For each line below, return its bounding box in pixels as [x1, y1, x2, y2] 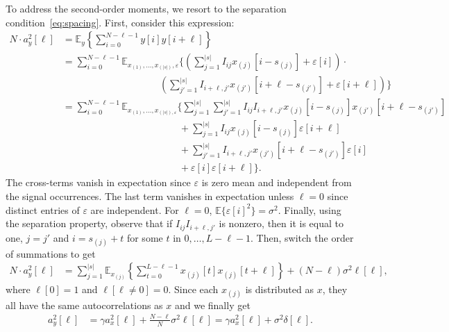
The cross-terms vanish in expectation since [6, 175, 191, 190]
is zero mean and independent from [201, 175, 352, 190]
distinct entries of [6, 202, 80, 217]
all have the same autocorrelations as [6, 297, 163, 312]
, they [322, 281, 348, 296]
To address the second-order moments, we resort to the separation [6, 1, 287, 15]
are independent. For [90, 202, 179, 217]
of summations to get [6, 246, 96, 260]
